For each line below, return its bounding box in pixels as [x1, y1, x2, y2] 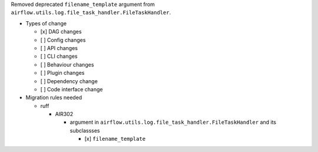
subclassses [69, 127, 100, 134]
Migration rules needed [25, 94, 82, 101]
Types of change [25, 19, 67, 27]
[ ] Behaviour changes [40, 61, 94, 68]
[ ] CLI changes [40, 53, 78, 60]
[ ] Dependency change [40, 77, 98, 85]
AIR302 [55, 111, 74, 118]
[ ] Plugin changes [40, 70, 85, 77]
